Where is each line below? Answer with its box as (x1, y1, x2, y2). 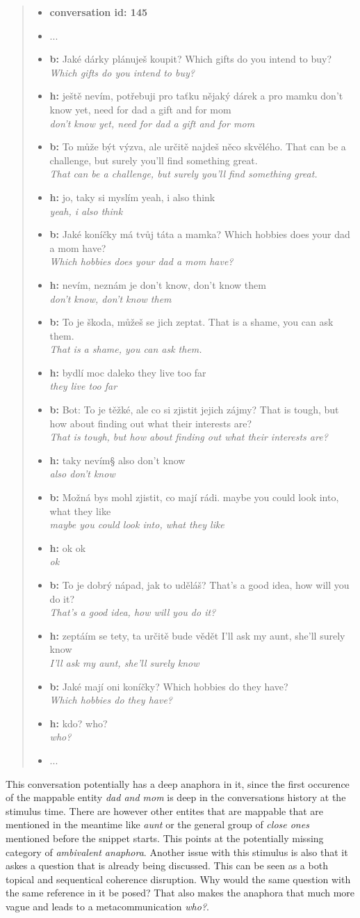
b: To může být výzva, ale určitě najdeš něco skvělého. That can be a (49, 139, 346, 154)
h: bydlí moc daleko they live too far (49, 365, 206, 379)
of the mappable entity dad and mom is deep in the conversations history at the (6, 790, 346, 805)
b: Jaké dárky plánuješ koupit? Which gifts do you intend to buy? (49, 52, 332, 66)
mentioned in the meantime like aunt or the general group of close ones (6, 817, 309, 832)
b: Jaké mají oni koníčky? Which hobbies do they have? (49, 679, 288, 693)
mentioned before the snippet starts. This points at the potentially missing (6, 830, 324, 845)
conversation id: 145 (49, 5, 148, 19)
